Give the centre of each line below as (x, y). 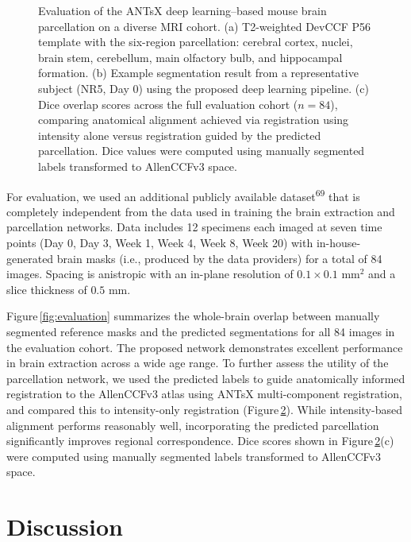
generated (30, 258)
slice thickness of (47, 289)
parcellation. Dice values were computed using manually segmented (202, 151)
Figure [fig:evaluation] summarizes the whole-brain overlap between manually (193, 316)
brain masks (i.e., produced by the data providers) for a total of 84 (219, 258)
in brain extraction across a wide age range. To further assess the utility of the (198, 363)
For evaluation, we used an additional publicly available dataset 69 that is (183, 195)
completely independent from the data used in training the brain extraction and (201, 211)
